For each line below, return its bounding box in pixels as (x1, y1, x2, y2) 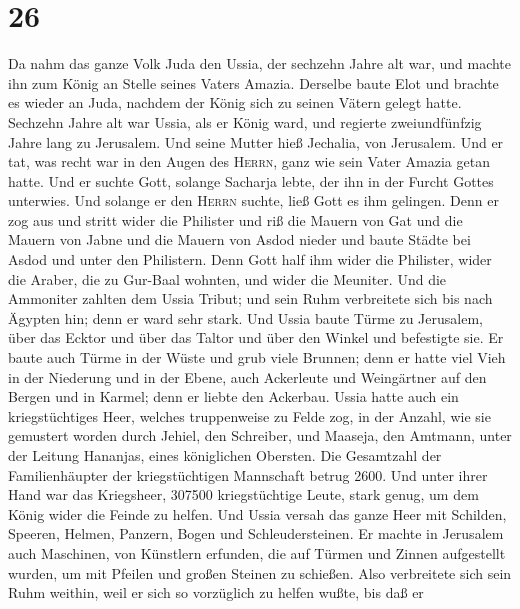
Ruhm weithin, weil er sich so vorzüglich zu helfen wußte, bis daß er (8, 582, 424, 603)
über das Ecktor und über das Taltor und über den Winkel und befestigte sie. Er (8, 327, 504, 348)
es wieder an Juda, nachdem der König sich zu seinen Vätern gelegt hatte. (8, 92, 462, 113)
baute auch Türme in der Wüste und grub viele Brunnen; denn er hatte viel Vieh (8, 347, 506, 368)
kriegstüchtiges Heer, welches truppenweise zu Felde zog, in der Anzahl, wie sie (8, 405, 491, 426)
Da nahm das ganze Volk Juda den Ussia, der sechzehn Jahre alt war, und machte (8, 53, 512, 74)
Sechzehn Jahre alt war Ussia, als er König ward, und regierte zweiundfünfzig (8, 111, 482, 132)
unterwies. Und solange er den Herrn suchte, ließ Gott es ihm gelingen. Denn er (8, 190, 499, 211)
